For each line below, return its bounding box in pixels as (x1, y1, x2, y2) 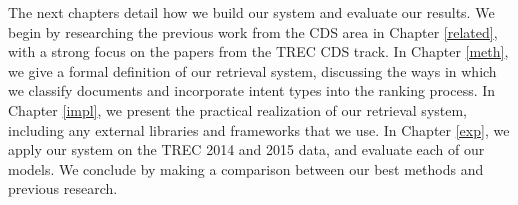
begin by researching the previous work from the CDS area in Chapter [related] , (8, 21, 498, 42)
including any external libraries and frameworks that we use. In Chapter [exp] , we (8, 119, 510, 140)
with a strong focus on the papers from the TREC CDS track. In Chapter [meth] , (8, 41, 509, 62)
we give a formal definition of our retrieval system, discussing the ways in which (8, 60, 497, 81)
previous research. (8, 178, 118, 199)
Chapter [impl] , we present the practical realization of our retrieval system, (8, 99, 468, 120)
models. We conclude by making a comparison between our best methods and (8, 158, 484, 179)
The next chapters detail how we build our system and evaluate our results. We (8, 2, 495, 22)
